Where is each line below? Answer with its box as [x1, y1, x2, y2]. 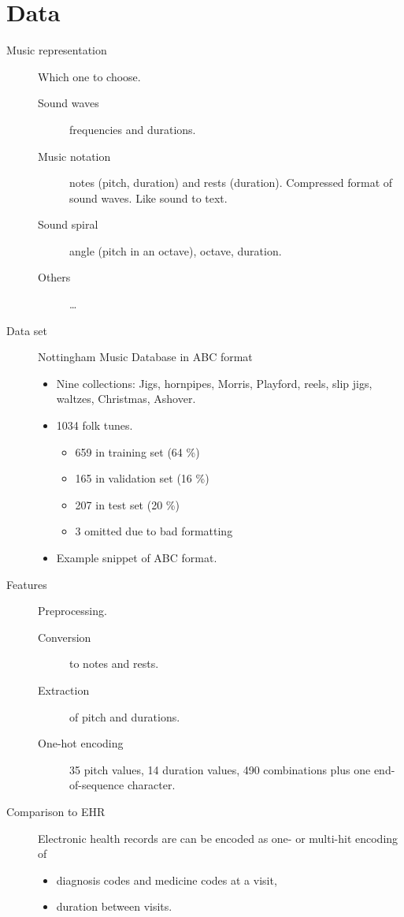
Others [38, 269, 71, 285]
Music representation [6, 42, 107, 58]
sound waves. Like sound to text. [69, 189, 228, 206]
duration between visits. [56, 898, 172, 915]
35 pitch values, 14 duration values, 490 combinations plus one [69, 761, 371, 777]
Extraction [38, 681, 90, 698]
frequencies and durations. [69, 121, 196, 137]
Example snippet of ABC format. [56, 550, 217, 565]
